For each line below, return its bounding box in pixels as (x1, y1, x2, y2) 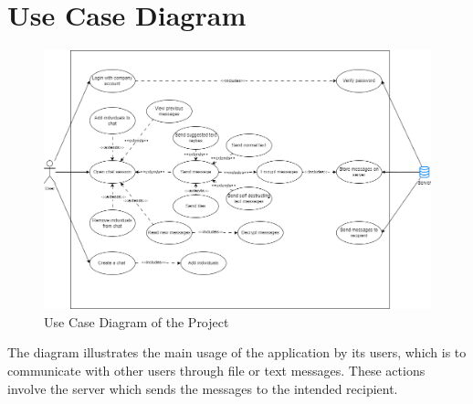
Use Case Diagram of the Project (44, 312, 229, 331)
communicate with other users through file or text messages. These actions (7, 360, 426, 379)
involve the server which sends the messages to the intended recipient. (7, 378, 398, 398)
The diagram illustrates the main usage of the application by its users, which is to (7, 343, 467, 362)
